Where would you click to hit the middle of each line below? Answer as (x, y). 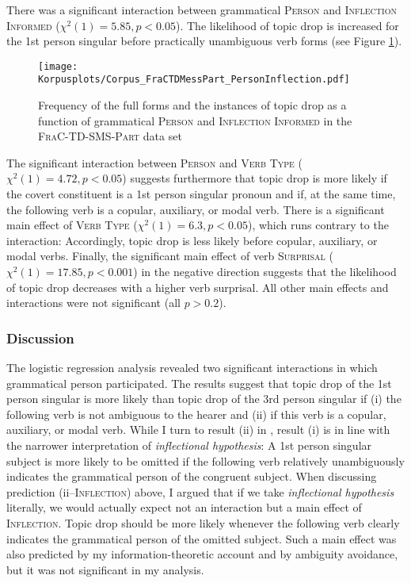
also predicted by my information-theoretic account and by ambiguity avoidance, (202, 554)
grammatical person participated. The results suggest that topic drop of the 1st (199, 383)
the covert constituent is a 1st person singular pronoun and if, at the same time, (201, 194)
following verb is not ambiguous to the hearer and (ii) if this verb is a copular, (196, 414)
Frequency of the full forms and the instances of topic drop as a (192, 105)
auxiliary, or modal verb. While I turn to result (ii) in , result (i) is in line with (198, 430)
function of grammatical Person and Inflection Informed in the (195, 120)
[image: (58, 66)
